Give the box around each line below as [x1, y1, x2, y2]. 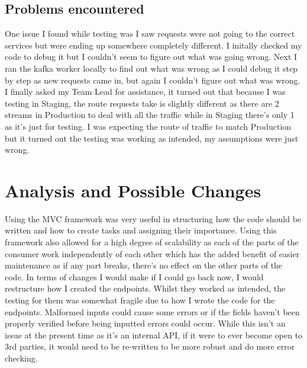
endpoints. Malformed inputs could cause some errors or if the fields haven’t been [5, 305, 300, 318]
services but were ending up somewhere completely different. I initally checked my [5, 39, 302, 51]
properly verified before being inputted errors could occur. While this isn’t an [5, 317, 286, 329]
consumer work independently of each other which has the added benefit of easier [5, 247, 300, 260]
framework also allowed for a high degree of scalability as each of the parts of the [5, 236, 299, 248]
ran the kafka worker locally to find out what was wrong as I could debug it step [5, 62, 298, 74]
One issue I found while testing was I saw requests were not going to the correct [5, 27, 295, 40]
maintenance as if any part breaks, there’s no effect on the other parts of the [5, 259, 283, 271]
